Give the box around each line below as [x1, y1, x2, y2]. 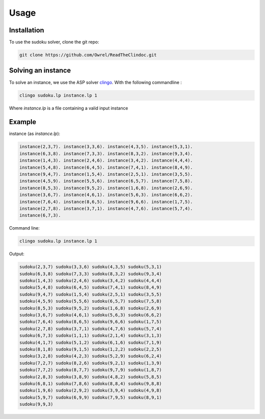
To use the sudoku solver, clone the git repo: [9, 39, 99, 45]
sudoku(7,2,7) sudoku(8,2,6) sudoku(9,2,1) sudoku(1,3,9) [19, 360, 162, 366]
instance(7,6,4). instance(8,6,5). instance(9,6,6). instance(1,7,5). [19, 199, 193, 205]
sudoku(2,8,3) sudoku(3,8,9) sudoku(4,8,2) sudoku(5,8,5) [19, 374, 162, 380]
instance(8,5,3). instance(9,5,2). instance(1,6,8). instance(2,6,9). [19, 185, 193, 191]
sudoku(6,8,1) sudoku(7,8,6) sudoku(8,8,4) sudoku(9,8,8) [19, 381, 162, 386]
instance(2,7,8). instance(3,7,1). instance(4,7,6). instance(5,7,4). [19, 206, 193, 211]
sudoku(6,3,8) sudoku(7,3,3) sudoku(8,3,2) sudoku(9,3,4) [19, 271, 162, 277]
